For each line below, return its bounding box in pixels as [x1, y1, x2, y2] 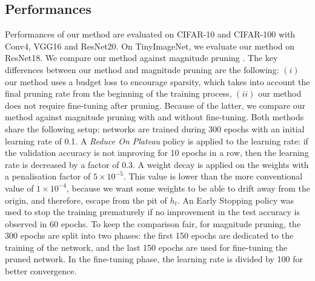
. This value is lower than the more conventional [123, 170, 303, 182]
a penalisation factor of [5, 170, 91, 182]
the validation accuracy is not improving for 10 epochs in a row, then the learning [5, 146, 309, 159]
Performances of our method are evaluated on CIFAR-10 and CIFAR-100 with [5, 28, 296, 40]
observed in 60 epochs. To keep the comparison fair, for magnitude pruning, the [5, 217, 301, 230]
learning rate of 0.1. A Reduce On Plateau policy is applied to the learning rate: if [5, 134, 308, 147]
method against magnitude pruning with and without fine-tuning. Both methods [5, 111, 304, 123]
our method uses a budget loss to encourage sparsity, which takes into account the [5, 75, 310, 88]
